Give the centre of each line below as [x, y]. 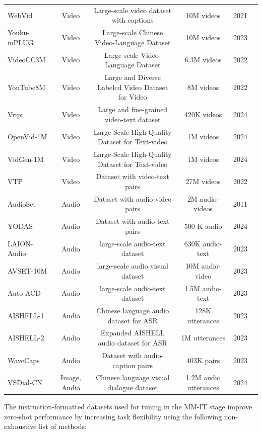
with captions [133, 20]
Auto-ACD [24, 293]
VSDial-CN [25, 382]
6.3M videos [203, 60]
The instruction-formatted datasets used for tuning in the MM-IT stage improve [128, 407]
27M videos [203, 181]
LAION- [20, 243]
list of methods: [62, 426]
